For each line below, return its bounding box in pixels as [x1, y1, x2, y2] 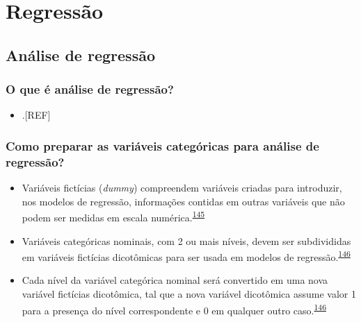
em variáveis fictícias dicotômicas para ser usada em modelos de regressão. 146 [22, 248, 351, 264]
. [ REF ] [22, 108, 51, 122]
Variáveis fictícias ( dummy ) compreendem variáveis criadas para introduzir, [22, 180, 342, 195]
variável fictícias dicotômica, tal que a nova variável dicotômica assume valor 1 [22, 286, 356, 300]
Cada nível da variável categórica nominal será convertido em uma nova [22, 273, 328, 287]
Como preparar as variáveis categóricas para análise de [6, 137, 319, 154]
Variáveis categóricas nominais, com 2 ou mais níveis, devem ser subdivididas [22, 233, 351, 248]
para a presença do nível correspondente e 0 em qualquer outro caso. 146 [22, 300, 326, 317]
